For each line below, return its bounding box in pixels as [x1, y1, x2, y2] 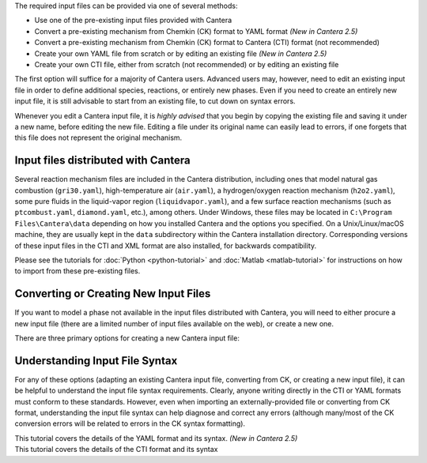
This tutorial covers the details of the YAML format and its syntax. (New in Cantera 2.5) [14, 433, 298, 442]
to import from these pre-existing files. [14, 266, 141, 276]
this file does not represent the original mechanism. [14, 133, 183, 142]
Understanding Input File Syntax [14, 354, 178, 367]
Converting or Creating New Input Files [14, 287, 211, 300]
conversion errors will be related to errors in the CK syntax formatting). [14, 419, 245, 428]
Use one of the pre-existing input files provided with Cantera [34, 16, 232, 25]
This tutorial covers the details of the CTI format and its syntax [14, 445, 218, 454]
